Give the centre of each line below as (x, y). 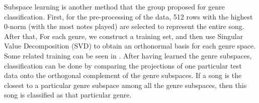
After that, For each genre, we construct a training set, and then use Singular (124, 36)
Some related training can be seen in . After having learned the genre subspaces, (128, 55)
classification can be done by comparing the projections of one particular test (123, 65)
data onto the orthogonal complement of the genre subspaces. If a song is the (123, 75)
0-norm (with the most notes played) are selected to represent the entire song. (124, 26)
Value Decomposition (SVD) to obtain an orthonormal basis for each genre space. (130, 46)
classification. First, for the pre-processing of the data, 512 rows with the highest (128, 16)
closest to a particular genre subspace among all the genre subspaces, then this (125, 85)
